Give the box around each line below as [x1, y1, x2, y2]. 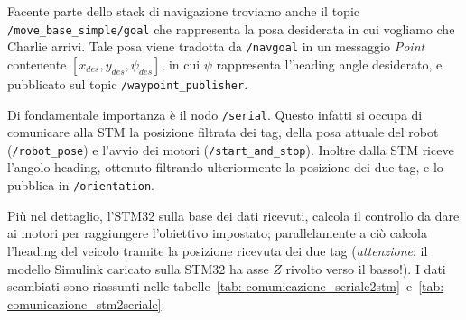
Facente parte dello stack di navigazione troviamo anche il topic [7, 2, 359, 20]
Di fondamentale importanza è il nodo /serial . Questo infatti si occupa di [7, 105, 423, 123]
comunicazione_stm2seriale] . [7, 294, 165, 313]
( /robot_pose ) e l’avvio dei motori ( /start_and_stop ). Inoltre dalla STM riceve [7, 140, 454, 159]
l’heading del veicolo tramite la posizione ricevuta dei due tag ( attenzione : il [7, 241, 428, 260]
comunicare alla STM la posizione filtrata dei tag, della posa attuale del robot [7, 123, 439, 142]
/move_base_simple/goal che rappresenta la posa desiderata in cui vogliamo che [7, 19, 455, 38]
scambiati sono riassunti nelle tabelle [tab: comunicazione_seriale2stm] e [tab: [7, 277, 444, 296]
